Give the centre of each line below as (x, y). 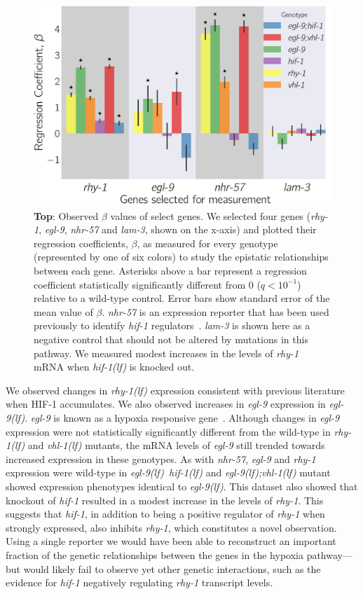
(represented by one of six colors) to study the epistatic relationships (181, 257)
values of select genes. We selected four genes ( (210, 215)
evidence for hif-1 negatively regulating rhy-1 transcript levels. (139, 582)
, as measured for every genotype (207, 243)
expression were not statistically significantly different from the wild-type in (168, 431)
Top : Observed (66, 215)
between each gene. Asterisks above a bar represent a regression (170, 271)
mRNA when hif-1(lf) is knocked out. (114, 367)
